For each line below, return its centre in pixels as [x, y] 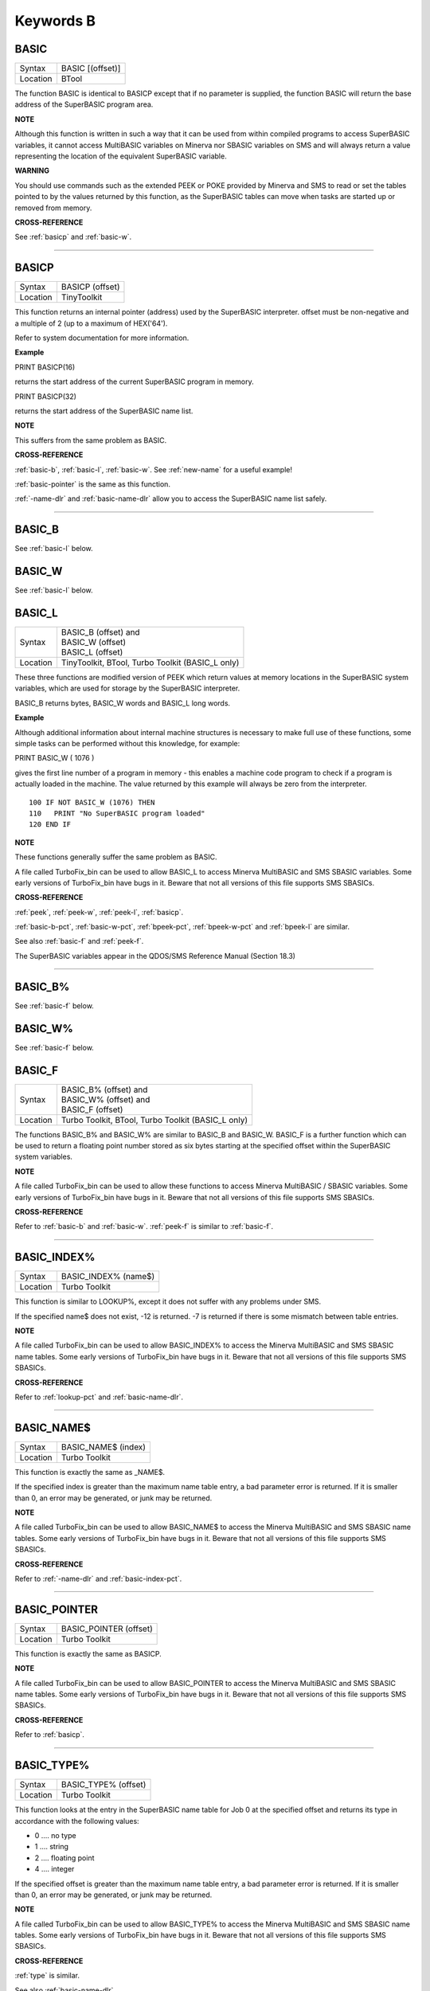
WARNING [32, 170]
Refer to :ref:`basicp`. [50, 1735]
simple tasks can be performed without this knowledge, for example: [127, 744]
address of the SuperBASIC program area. [84, 104]
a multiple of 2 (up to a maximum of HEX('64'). [91, 323]
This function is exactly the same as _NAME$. [90, 1472]
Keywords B [55, 21]
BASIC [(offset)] [91, 68]
